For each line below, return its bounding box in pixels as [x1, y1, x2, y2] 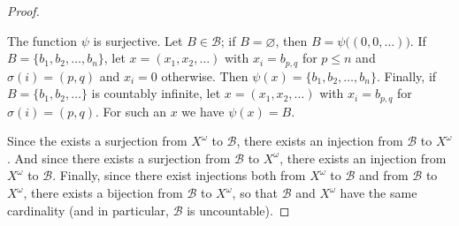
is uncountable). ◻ [187, 200, 290, 219]
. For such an [95, 102, 167, 120]
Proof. [7, 2, 40, 19]
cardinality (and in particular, [7, 200, 169, 219]
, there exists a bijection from [23, 184, 183, 202]
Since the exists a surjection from [7, 132, 187, 150]
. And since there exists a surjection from [7, 148, 231, 167]
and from [359, 166, 409, 185]
